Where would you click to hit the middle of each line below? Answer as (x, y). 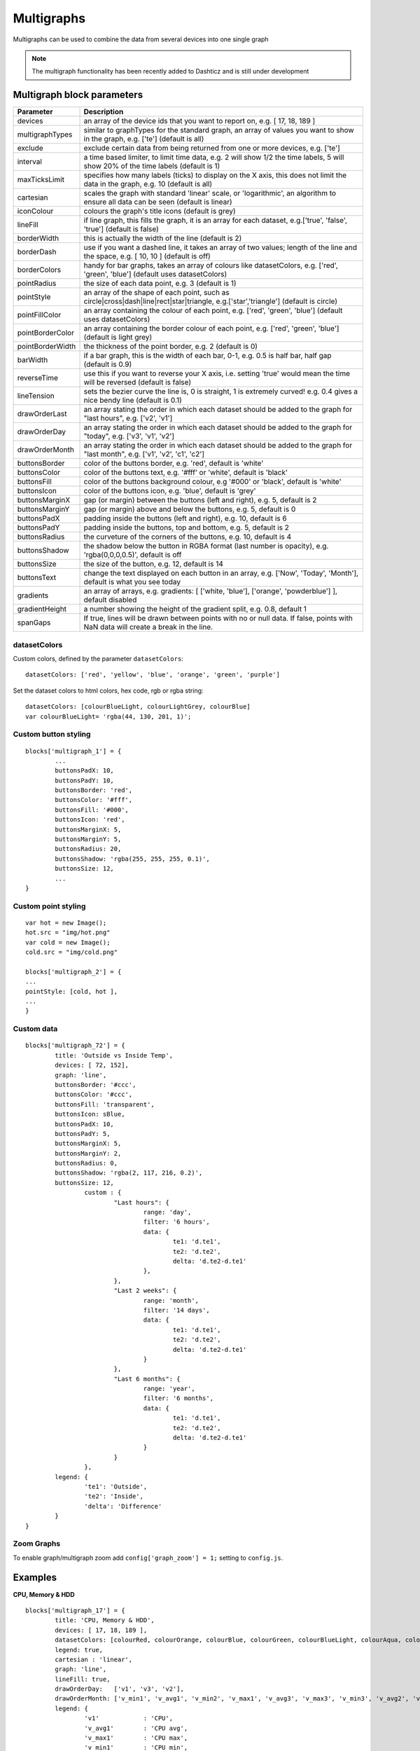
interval (29, 162)
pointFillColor (39, 315)
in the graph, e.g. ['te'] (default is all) (144, 139)
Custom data (35, 1029)
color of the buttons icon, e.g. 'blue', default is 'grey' (170, 491)
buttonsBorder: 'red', (94, 790)
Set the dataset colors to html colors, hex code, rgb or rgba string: (108, 691)
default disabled (110, 600)
